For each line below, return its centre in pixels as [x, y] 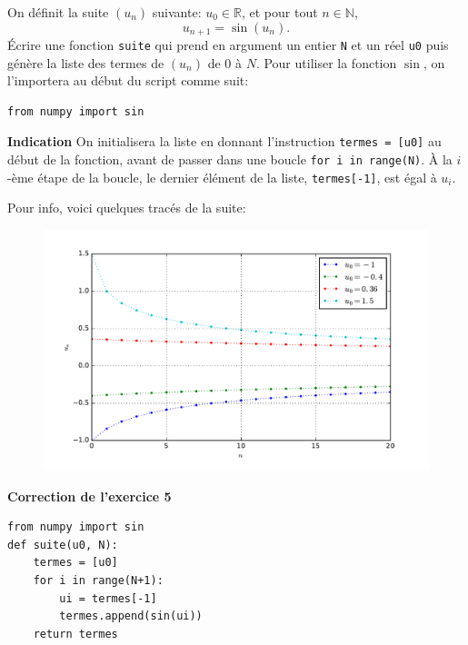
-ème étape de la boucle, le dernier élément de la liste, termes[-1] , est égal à [222, 177]
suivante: [177, 12]
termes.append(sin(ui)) [131, 616]
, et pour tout [279, 12]
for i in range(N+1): [98, 581]
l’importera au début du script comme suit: [128, 80]
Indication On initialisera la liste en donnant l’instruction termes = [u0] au [224, 141]
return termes [75, 634]
